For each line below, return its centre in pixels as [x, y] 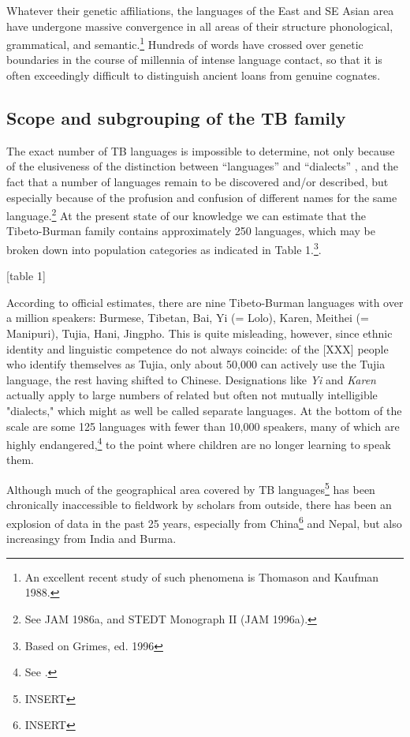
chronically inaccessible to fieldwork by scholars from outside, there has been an [199, 505]
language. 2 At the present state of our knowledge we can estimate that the [186, 214]
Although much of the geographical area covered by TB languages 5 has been [191, 488]
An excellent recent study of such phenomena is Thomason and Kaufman [202, 576]
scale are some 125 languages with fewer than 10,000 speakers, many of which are [203, 426]
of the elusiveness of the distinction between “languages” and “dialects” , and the [203, 166]
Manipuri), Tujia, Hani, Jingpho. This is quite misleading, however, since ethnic [199, 333]
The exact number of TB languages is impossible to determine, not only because [201, 150]
